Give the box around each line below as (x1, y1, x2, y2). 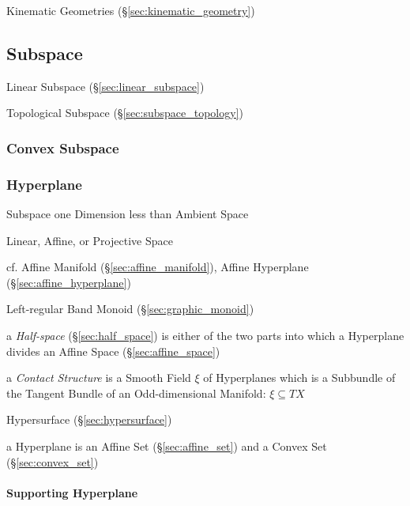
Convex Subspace (6, 138, 119, 157)
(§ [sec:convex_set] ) (6, 453, 99, 470)
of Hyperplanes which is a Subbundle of (203, 369, 396, 386)
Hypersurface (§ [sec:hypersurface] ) (6, 411, 172, 428)
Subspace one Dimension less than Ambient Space (6, 206, 249, 222)
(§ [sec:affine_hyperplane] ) (6, 274, 131, 290)
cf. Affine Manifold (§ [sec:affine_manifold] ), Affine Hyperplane (6, 259, 309, 275)
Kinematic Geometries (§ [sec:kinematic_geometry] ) (6, 2, 255, 18)
